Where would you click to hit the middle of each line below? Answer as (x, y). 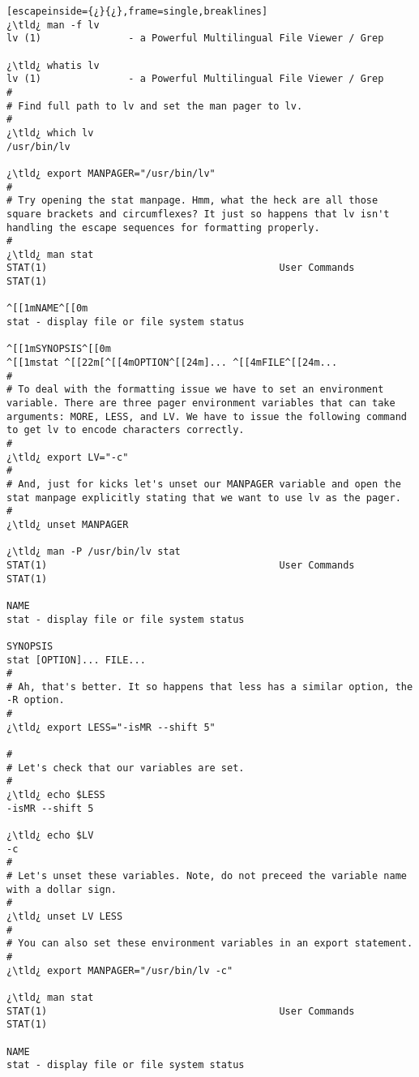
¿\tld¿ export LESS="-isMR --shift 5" (111, 727)
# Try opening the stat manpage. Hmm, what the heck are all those (192, 201)
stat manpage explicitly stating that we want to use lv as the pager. (204, 498)
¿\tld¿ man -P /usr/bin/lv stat (94, 552)
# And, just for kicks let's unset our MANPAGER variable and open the (204, 484)
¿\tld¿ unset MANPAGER (68, 524)
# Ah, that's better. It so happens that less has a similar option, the (210, 687)
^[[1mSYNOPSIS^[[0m (59, 349)
